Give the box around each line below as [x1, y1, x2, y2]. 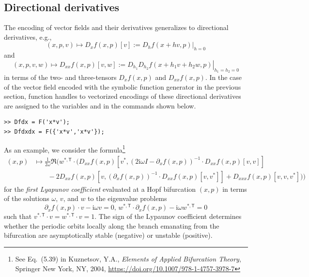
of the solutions [4, 193, 49, 203]
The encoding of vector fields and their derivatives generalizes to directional [4, 22, 229, 32]
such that [4, 211, 32, 221]
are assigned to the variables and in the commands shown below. [4, 100, 196, 110]
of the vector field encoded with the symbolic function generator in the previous [4, 81, 241, 92]
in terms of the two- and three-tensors [4, 72, 117, 82]
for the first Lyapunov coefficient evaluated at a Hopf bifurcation [4, 184, 196, 194]
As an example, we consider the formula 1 [4, 143, 125, 154]
